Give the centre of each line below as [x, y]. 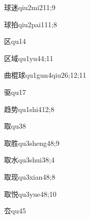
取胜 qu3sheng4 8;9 [32, 143]
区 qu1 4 [15, 41]
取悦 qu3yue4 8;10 [30, 194]
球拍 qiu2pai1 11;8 [31, 24]
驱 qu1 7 [15, 92]
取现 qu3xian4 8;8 [30, 176]
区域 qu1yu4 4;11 [29, 58]
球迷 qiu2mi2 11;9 [30, 7]
